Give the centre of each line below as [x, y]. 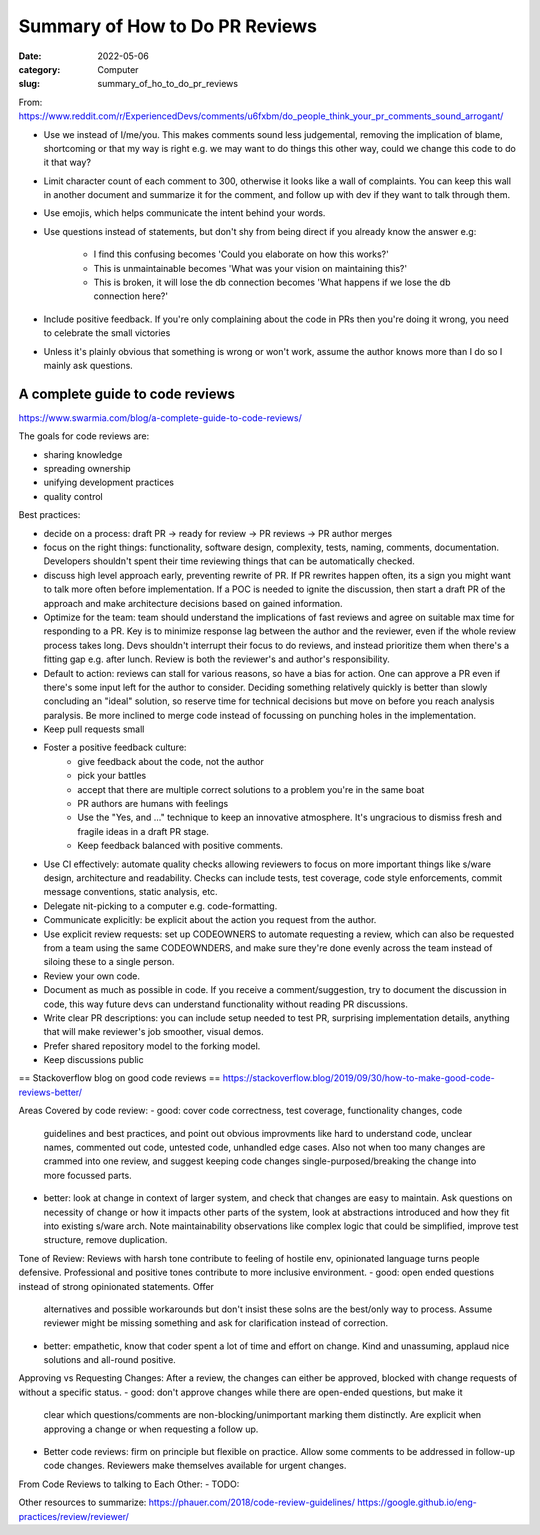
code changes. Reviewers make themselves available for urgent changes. [195, 1466]
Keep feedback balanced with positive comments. [180, 846]
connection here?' [131, 296]
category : [39, 69]
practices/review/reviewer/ [74, 1516]
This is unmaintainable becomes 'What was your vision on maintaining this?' [250, 268]
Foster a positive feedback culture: [115, 747]
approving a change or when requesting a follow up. [151, 1429]
